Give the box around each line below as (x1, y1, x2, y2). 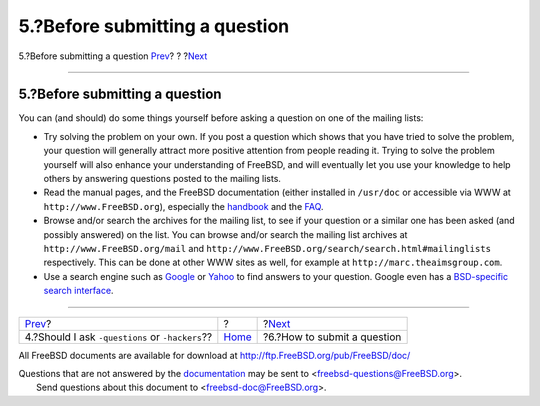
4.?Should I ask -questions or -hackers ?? (24, 330, 213, 344)
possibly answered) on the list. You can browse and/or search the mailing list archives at (43, 228, 408, 240)
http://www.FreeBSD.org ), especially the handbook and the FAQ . (43, 200, 324, 212)
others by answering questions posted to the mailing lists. (43, 173, 282, 185)
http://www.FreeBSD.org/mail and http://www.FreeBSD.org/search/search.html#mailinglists (43, 242, 492, 254)
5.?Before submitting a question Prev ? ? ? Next (18, 50, 208, 62)
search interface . (43, 285, 114, 297)
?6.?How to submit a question (263, 330, 402, 344)
